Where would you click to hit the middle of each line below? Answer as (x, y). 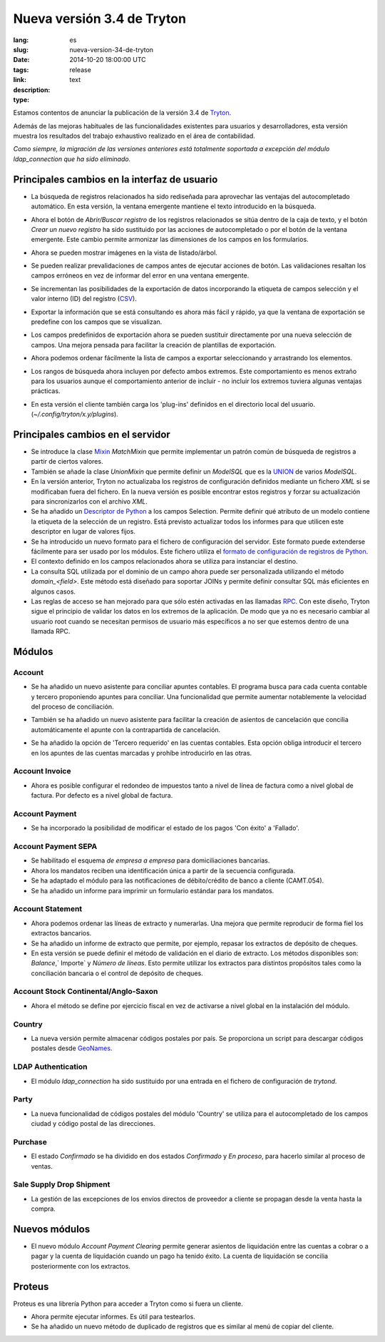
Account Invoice (42, 771)
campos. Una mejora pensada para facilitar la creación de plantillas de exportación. (154, 345)
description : (32, 90)
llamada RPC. (51, 631)
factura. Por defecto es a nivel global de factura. (102, 795)
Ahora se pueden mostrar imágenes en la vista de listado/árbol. (124, 253)
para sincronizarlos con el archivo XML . (89, 502)
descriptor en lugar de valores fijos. (83, 532)
